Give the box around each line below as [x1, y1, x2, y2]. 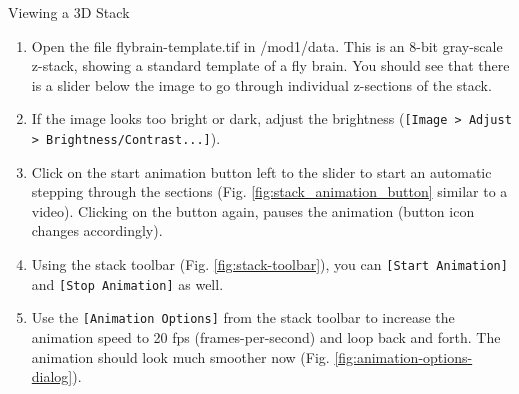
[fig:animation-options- [334, 346, 473, 367]
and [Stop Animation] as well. [31, 273, 224, 294]
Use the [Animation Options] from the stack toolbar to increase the [31, 307, 455, 328]
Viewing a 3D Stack [8, 2, 130, 22]
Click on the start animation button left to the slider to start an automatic [31, 161, 492, 182]
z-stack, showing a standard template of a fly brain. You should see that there [31, 55, 510, 76]
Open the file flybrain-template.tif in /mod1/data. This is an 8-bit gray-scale [31, 35, 503, 56]
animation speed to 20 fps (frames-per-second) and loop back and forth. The [31, 327, 501, 348]
